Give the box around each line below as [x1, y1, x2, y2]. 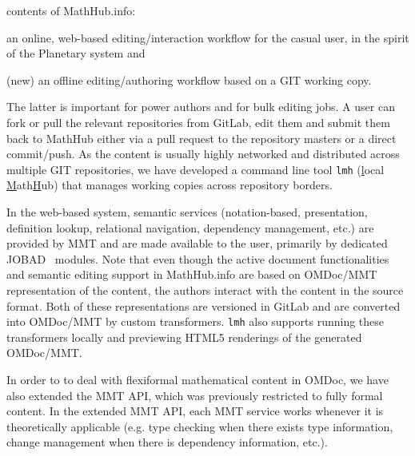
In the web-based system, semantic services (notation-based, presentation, [6, 204, 368, 220]
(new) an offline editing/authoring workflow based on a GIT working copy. [6, 71, 372, 88]
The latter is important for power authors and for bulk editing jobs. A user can [6, 98, 395, 115]
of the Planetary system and [6, 45, 146, 61]
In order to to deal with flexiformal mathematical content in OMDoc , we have [6, 371, 389, 387]
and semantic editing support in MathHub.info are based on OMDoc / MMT [6, 266, 377, 283]
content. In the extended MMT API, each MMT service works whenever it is [6, 402, 384, 419]
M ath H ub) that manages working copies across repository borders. [6, 176, 333, 193]
